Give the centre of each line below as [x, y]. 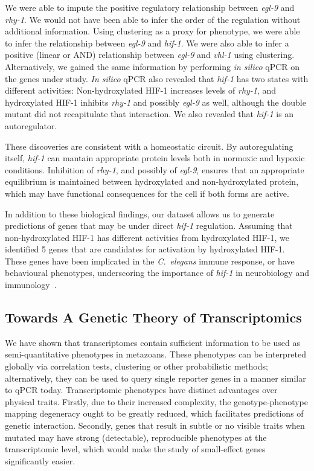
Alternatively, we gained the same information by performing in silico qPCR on [152, 66]
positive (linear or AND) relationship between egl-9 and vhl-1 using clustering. [150, 55]
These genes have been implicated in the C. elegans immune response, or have [150, 261]
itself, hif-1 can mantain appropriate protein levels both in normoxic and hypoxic [155, 158]
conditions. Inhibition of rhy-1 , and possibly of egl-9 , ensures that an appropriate [155, 169]
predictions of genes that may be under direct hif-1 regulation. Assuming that [149, 226]
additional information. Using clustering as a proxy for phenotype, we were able [152, 31]
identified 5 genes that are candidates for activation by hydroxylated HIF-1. [145, 249]
